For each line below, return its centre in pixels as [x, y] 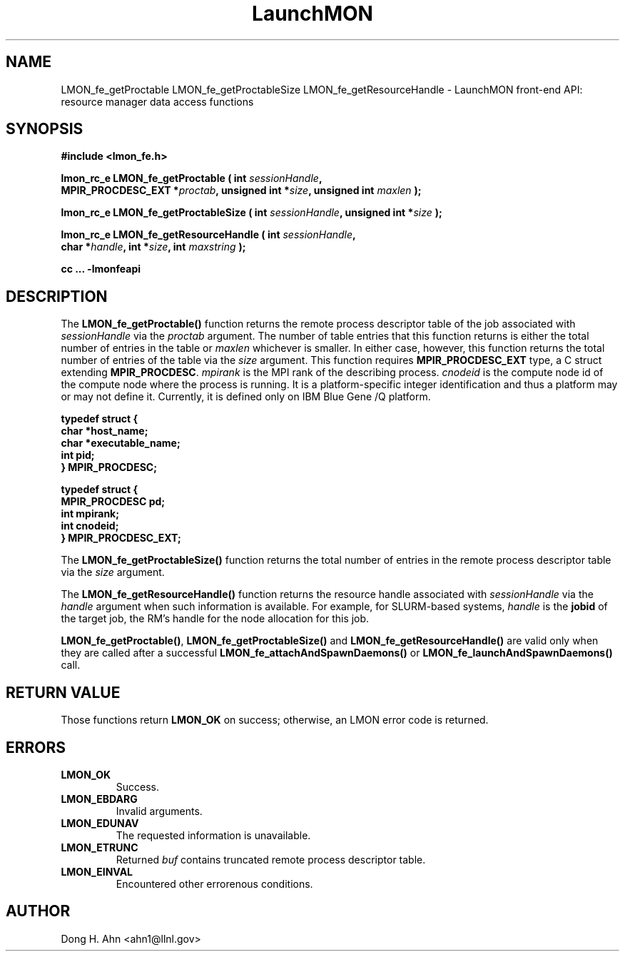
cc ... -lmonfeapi [101, 269]
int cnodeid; [90, 526]
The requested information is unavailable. [213, 835]
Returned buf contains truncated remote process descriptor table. [271, 859]
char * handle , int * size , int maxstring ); [153, 247]
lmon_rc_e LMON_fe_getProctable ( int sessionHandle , [192, 178]
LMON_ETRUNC [100, 847]
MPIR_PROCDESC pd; [113, 502]
